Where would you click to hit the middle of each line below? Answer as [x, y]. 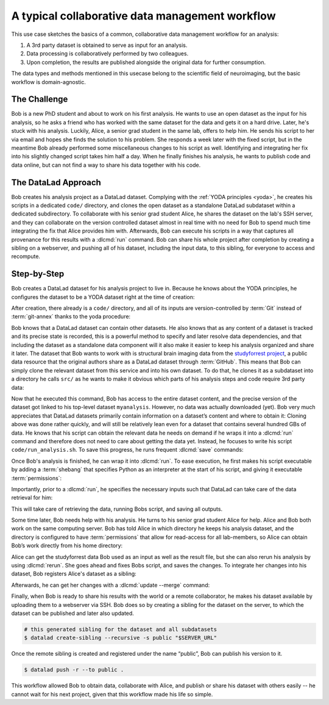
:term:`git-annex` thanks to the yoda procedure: [71, 317]
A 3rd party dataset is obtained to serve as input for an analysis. [107, 45]
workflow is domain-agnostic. [49, 82]
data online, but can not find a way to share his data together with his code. [106, 165]
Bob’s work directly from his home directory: [67, 545]
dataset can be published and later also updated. [73, 613]
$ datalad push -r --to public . [74, 670]
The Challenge [40, 100]
